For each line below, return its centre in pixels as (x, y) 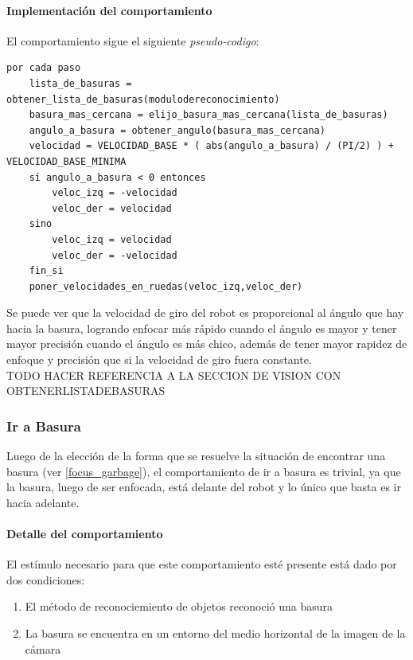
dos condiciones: (46, 579)
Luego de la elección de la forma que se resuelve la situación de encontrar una (196, 456)
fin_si (46, 271)
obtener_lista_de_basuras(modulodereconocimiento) (143, 99)
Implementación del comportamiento (109, 10)
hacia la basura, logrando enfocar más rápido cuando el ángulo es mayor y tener (202, 328)
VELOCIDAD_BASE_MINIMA (66, 161)
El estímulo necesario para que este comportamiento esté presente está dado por (202, 564)
